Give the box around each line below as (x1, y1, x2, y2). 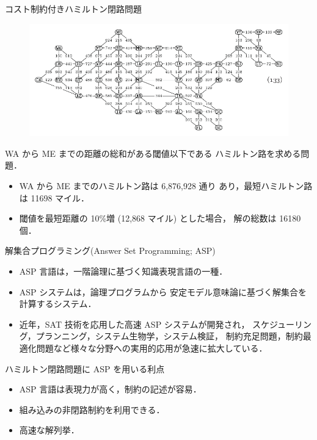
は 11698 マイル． (19, 191, 90, 204)
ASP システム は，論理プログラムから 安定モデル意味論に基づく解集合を (19, 285, 307, 298)
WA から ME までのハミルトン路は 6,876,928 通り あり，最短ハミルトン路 (19, 179, 313, 192)
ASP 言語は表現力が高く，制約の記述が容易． (19, 383, 202, 395)
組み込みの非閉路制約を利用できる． (19, 403, 165, 416)
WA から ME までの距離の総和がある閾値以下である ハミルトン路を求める (5, 146, 301, 159)
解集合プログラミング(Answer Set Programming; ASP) (5, 244, 216, 257)
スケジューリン (252, 317, 312, 330)
